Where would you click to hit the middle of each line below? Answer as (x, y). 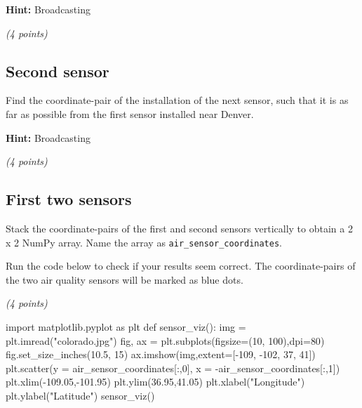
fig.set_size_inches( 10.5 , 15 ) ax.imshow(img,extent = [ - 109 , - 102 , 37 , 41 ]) (161, 354)
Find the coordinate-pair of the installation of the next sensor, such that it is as (177, 100)
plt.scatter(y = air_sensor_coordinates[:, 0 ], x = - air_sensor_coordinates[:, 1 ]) (173, 368)
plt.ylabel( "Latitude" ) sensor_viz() (80, 395)
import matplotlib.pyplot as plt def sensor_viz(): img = (126, 327)
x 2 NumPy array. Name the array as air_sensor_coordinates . (144, 242)
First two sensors (69, 199)
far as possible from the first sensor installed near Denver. (130, 113)
